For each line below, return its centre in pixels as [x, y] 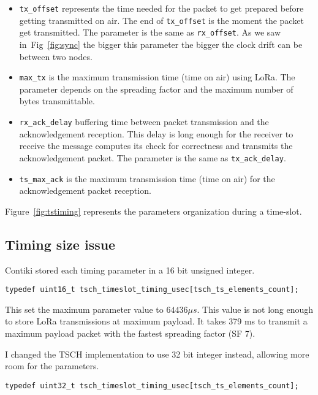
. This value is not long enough [255, 309]
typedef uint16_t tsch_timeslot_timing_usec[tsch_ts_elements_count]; [152, 290]
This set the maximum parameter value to [84, 309]
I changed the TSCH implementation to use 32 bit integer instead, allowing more [157, 354]
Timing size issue [60, 244]
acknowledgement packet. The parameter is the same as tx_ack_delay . [153, 157]
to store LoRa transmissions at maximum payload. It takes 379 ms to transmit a [156, 321]
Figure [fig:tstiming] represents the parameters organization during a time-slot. [153, 211]
